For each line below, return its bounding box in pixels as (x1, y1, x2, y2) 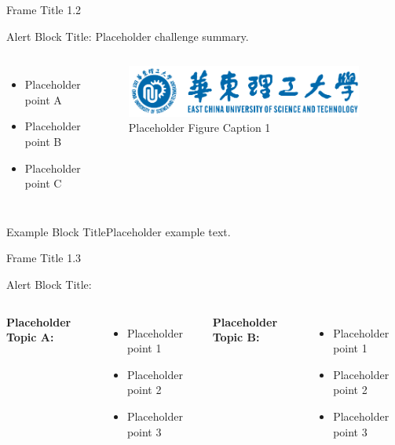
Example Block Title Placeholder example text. (6, 223, 231, 239)
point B (24, 133, 62, 149)
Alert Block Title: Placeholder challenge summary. (6, 27, 249, 44)
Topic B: (212, 329, 260, 345)
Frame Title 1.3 (6, 250, 82, 266)
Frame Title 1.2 (6, 2, 82, 17)
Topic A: (6, 329, 54, 345)
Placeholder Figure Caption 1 (128, 119, 271, 136)
